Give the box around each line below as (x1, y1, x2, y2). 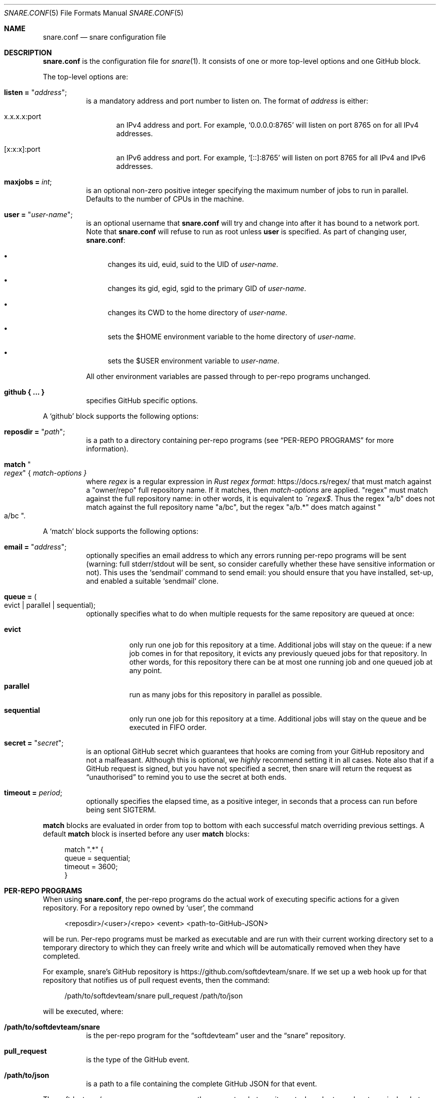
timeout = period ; (4, 788, 62, 797)
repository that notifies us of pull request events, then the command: (43, 976, 270, 984)
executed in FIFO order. (129, 723, 207, 731)
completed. (43, 952, 80, 960)
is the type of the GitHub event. (86, 1055, 190, 1064)
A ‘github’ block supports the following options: (43, 412, 199, 420)
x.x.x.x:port (4, 112, 41, 121)
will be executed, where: (43, 1007, 124, 1016)
